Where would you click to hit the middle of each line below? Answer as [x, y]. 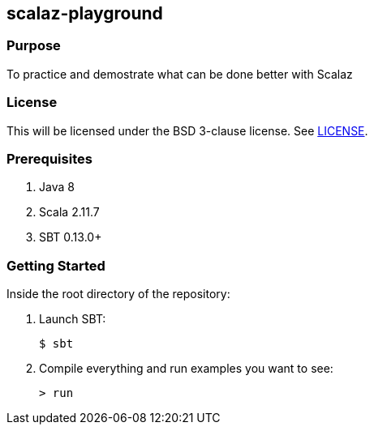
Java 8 [57, 187]
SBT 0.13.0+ [71, 237]
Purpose [34, 46]
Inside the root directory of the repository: [118, 294]
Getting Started [56, 265]
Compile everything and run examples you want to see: [186, 369]
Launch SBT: [73, 319]
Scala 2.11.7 [69, 212]
